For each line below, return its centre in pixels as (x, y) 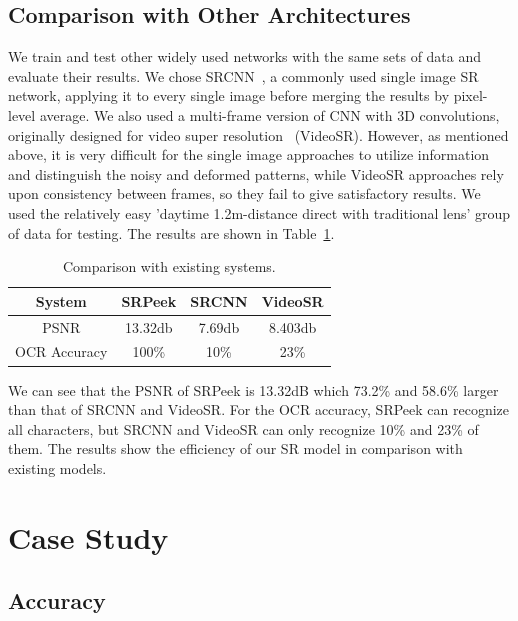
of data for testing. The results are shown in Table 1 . (171, 232)
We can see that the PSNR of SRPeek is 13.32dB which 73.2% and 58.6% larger (253, 389)
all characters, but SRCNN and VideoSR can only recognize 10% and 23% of (243, 428)
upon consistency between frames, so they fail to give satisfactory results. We (244, 193)
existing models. (57, 467)
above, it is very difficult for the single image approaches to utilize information (249, 154)
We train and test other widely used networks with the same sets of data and (245, 56)
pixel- (470, 95)
